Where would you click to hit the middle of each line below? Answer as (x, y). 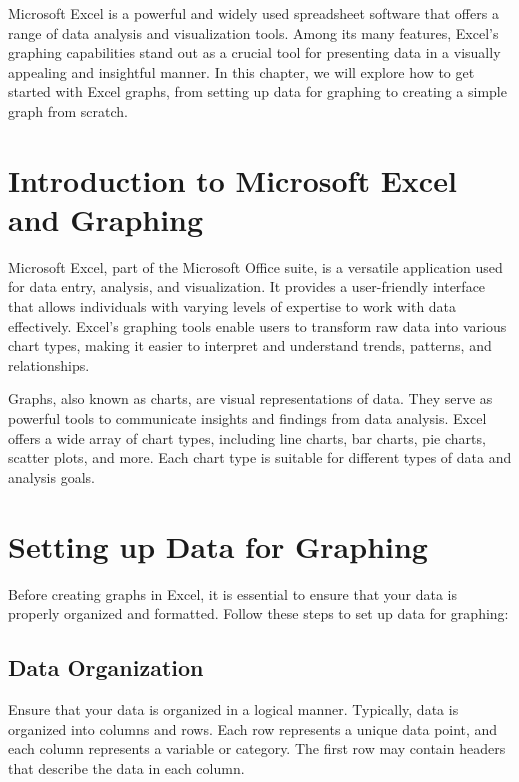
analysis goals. (51, 476)
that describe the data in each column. (126, 767)
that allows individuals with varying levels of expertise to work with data (232, 306)
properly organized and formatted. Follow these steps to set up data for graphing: (258, 613)
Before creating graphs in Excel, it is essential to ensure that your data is (233, 593)
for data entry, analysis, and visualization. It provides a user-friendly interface (247, 286)
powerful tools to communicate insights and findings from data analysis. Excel (247, 418)
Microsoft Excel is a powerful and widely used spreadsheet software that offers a (253, 13)
